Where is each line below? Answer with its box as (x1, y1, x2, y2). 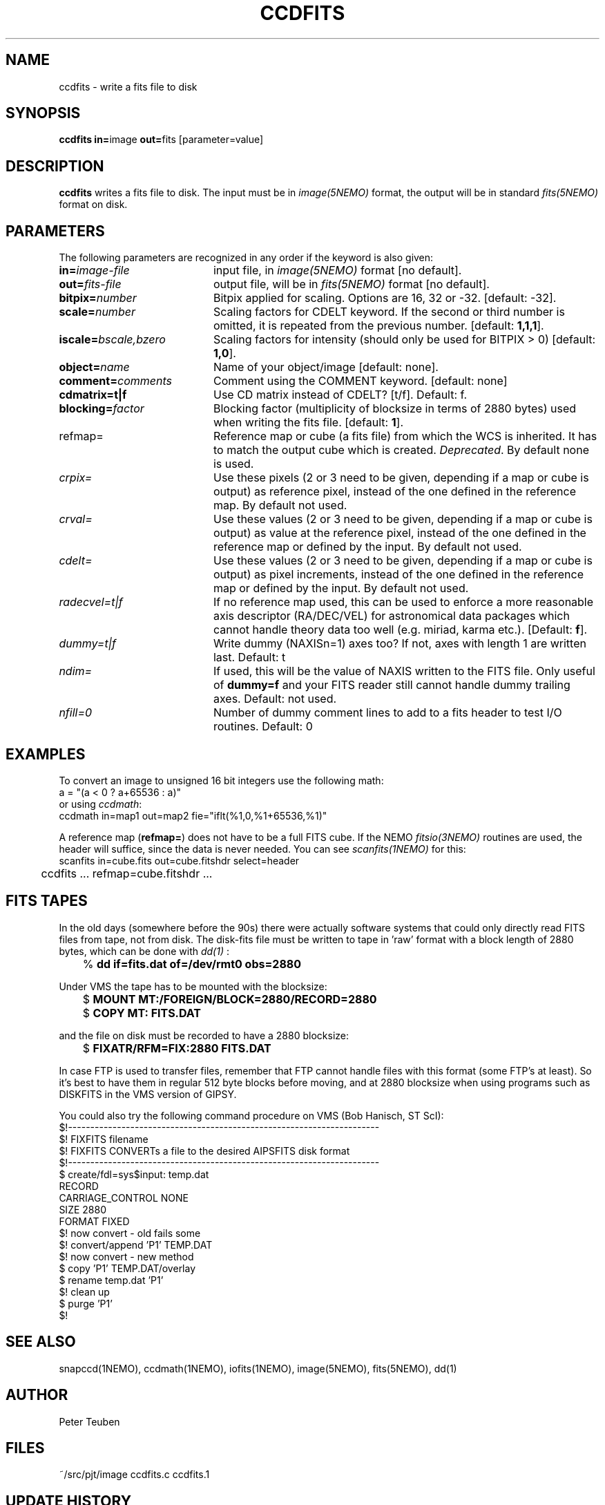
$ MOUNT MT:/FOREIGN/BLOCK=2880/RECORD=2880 (82, 992, 377, 1006)
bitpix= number (59, 291, 137, 305)
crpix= (59, 471, 93, 485)
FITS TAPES (6, 892, 88, 910)
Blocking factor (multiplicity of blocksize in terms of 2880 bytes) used (213, 401, 577, 416)
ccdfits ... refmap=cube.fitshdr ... (41, 866, 213, 880)
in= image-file (59, 263, 130, 278)
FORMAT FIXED (59, 1215, 130, 1227)
